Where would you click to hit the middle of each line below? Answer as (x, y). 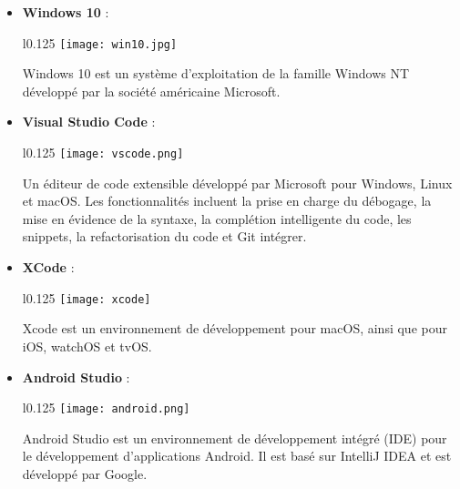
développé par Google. (85, 473)
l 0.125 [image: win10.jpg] (100, 42)
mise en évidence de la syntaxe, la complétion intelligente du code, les (217, 218)
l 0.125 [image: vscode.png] (103, 153)
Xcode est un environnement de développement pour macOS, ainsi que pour (235, 328)
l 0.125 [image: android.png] (106, 407)
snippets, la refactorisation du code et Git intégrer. (164, 236)
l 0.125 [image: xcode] (87, 297)
